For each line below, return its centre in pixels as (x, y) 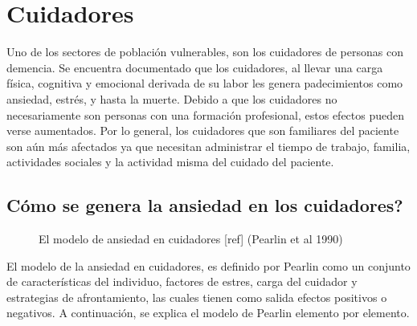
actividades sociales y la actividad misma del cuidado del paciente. (170, 162)
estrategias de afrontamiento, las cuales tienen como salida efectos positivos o (197, 297)
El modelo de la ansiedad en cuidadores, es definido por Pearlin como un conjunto (208, 265)
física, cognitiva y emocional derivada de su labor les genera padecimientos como (205, 83)
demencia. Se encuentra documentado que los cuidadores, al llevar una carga (195, 67)
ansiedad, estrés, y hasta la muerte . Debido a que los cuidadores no (172, 98)
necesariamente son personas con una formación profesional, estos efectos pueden (206, 114)
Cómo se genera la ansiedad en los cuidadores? (205, 205)
